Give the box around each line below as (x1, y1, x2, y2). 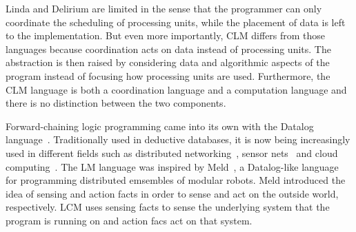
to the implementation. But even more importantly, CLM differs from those (6, 28, 326, 43)
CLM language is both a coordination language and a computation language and (6, 82, 347, 96)
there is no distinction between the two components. (6, 96, 226, 110)
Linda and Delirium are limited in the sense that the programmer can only (6, 1, 322, 15)
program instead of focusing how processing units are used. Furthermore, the (6, 68, 330, 83)
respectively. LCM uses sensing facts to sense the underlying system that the (6, 200, 330, 214)
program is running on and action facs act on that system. (6, 213, 253, 227)
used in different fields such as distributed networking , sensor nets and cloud (6, 145, 338, 160)
